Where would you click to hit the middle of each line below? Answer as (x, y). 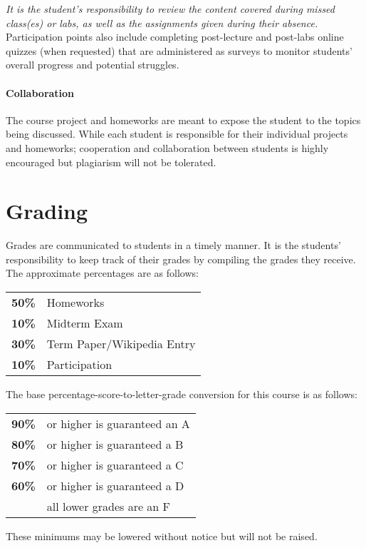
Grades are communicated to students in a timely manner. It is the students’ (173, 245)
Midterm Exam (85, 323)
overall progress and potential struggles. (93, 65)
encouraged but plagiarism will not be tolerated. (111, 162)
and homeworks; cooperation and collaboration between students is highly (167, 147)
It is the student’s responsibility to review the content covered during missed (170, 9)
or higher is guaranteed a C (115, 465)
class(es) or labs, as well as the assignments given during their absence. (162, 22)
